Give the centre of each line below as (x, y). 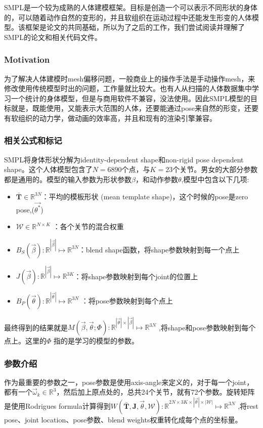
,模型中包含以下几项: (215, 179)
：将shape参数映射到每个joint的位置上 (136, 276)
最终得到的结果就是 (36, 327)
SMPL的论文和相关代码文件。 (53, 37)
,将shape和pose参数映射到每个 (207, 327)
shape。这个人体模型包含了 (48, 169)
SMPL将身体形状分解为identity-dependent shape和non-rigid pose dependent (124, 159)
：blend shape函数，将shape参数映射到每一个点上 (159, 249)
